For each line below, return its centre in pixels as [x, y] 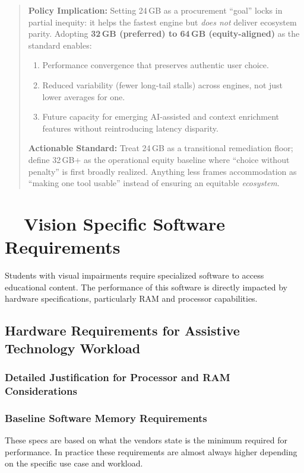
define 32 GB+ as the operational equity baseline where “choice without [159, 159]
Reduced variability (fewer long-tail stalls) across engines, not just [163, 84]
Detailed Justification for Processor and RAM [118, 377]
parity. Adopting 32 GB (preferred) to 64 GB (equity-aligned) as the [164, 33]
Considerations [41, 390]
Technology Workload [73, 348]
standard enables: [60, 45]
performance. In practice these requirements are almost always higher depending [151, 451]
